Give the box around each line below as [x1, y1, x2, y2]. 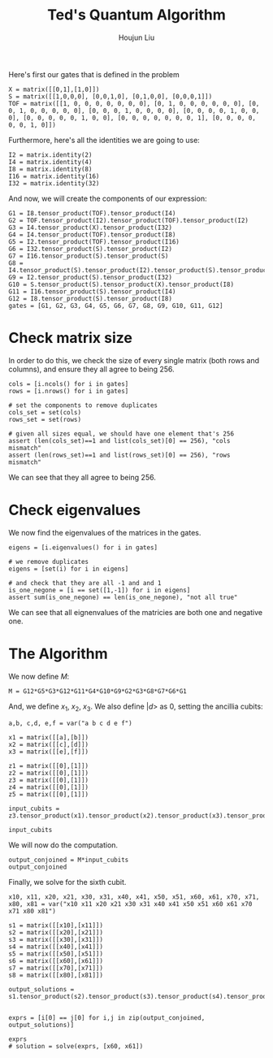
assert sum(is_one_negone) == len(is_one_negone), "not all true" [8, 593, 238, 601]
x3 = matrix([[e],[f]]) [8, 748, 89, 756]
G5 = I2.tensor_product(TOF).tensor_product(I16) [8, 237, 180, 245]
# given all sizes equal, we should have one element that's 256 [8, 429, 234, 438]
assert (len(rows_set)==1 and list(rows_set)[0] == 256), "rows [8, 451, 231, 459]
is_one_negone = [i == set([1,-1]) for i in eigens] [8, 586, 191, 594]
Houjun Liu [118, 33, 155, 42]
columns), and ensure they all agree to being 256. [8, 364, 175, 374]
